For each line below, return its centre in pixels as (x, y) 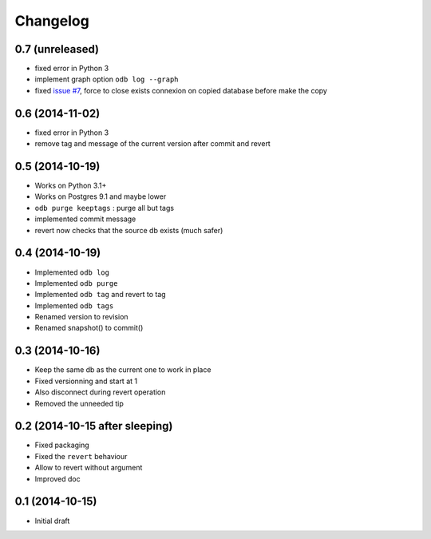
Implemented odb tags (74, 305)
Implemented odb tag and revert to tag (101, 295)
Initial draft (52, 521)
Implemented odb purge (76, 283)
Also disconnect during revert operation (100, 392)
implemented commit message (85, 219)
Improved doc (57, 478)
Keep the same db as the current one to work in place (123, 370)
